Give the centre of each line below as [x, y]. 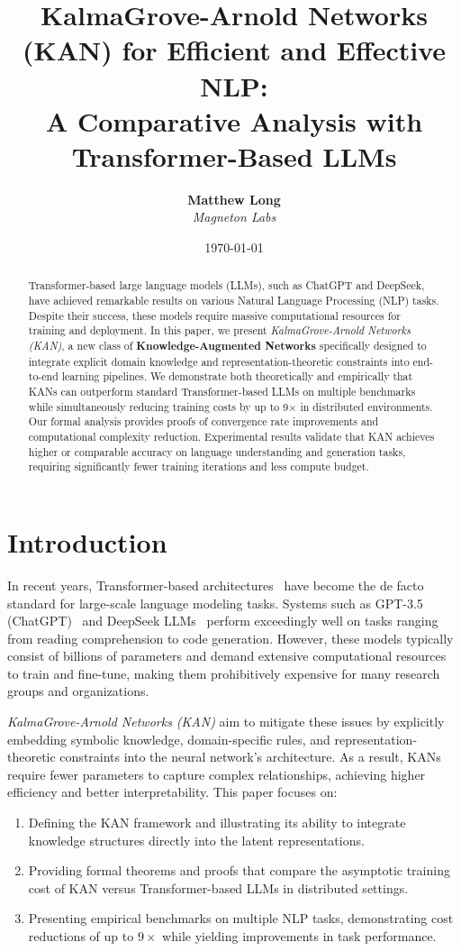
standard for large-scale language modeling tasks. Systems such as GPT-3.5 [215, 603]
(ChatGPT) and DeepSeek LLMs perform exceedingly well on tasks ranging [223, 621]
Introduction [87, 541]
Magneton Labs [234, 217]
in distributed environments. [366, 406]
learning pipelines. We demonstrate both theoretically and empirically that [237, 376]
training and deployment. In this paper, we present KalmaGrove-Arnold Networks [219, 330]
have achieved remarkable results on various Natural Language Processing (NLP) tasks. [234, 301]
